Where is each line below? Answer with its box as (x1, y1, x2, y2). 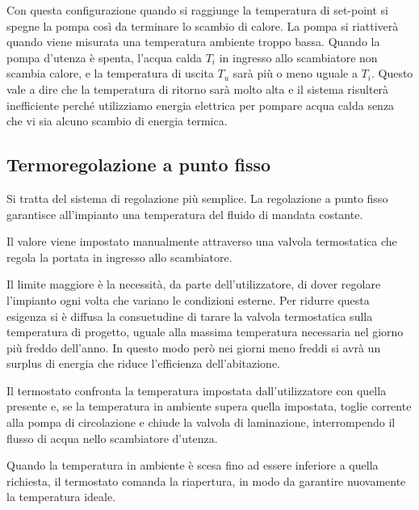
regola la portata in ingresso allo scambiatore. (6, 248, 233, 265)
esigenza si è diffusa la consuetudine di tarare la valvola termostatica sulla (6, 307, 373, 324)
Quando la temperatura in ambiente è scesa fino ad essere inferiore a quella (6, 457, 379, 474)
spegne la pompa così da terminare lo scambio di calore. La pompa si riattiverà (6, 17, 399, 34)
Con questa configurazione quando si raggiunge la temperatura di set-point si (6, 2, 388, 18)
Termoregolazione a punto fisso (6, 152, 271, 177)
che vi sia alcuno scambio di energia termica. (6, 112, 228, 129)
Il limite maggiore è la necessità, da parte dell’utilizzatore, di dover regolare (6, 276, 381, 293)
